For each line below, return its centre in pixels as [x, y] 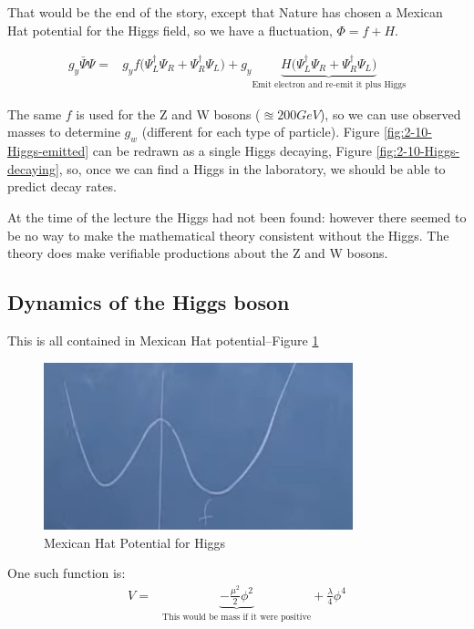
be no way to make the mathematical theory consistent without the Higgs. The [228, 235]
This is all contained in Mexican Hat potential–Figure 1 [163, 340]
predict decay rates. [62, 186]
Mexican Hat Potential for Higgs [135, 542]
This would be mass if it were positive [237, 617]
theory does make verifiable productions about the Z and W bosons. [198, 253]
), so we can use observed [390, 113]
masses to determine [64, 132]
